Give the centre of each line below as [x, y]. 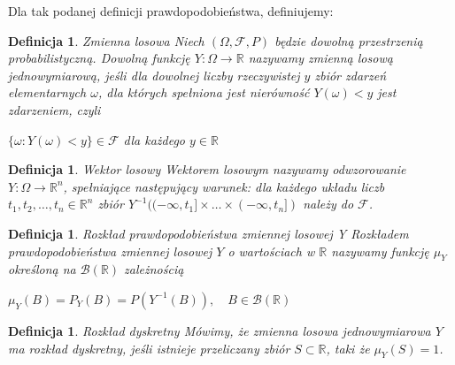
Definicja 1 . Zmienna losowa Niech [106, 40]
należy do [328, 204]
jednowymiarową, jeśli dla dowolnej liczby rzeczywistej [154, 75]
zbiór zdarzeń [351, 75]
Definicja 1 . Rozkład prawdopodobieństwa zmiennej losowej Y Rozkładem [208, 233]
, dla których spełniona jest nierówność [204, 92]
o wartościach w [271, 251]
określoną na [42, 269]
